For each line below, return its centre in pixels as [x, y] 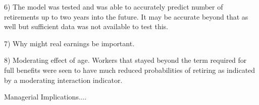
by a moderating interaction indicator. [63, 80]
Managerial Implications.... [45, 97]
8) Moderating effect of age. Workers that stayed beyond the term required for [125, 60]
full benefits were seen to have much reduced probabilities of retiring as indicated [130, 70]
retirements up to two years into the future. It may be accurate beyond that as [126, 16]
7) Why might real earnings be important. [69, 43]
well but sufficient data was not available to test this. [86, 26]
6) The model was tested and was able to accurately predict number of [114, 7]
